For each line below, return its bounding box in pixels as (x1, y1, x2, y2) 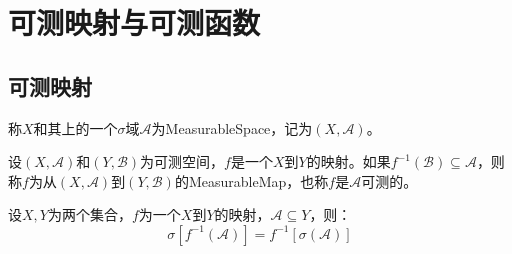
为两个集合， (47, 204, 132, 225)
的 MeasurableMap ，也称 (174, 170, 329, 191)
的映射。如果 (306, 151, 391, 172)
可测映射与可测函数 (8, 2, 261, 43)
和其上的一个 (33, 117, 118, 138)
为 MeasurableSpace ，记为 (151, 117, 313, 138)
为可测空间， (140, 151, 225, 172)
